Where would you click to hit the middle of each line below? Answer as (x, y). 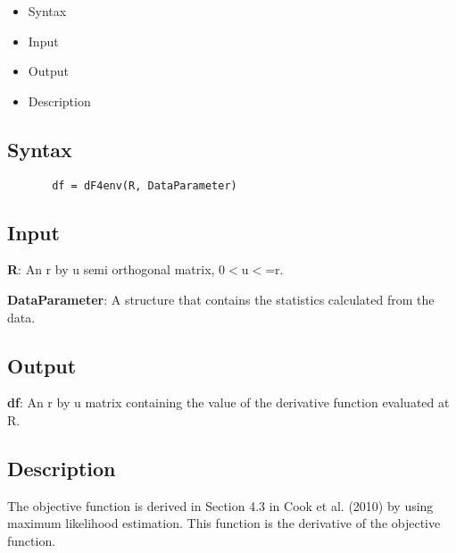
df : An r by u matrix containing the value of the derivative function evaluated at (228, 402)
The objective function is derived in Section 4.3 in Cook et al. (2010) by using (220, 505)
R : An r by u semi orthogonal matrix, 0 (116, 269)
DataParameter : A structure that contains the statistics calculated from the (221, 300)
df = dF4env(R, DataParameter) (145, 185)
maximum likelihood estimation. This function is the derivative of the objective (224, 523)
